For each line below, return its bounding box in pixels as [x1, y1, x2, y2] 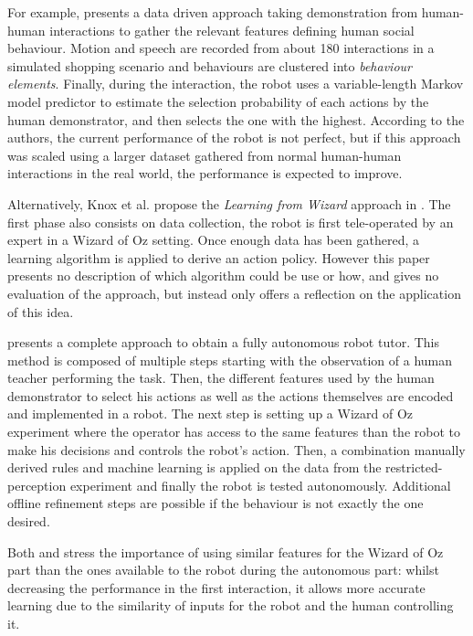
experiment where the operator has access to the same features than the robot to [7, 422, 461, 441]
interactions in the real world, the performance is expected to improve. [7, 164, 403, 183]
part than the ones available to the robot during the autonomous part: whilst [7, 560, 439, 579]
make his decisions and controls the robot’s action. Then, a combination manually [7, 440, 466, 459]
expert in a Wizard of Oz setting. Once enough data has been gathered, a [7, 230, 419, 249]
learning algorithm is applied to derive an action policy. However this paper [7, 248, 430, 267]
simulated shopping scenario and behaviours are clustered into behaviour [7, 56, 412, 75]
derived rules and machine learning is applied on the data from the [7, 458, 382, 477]
